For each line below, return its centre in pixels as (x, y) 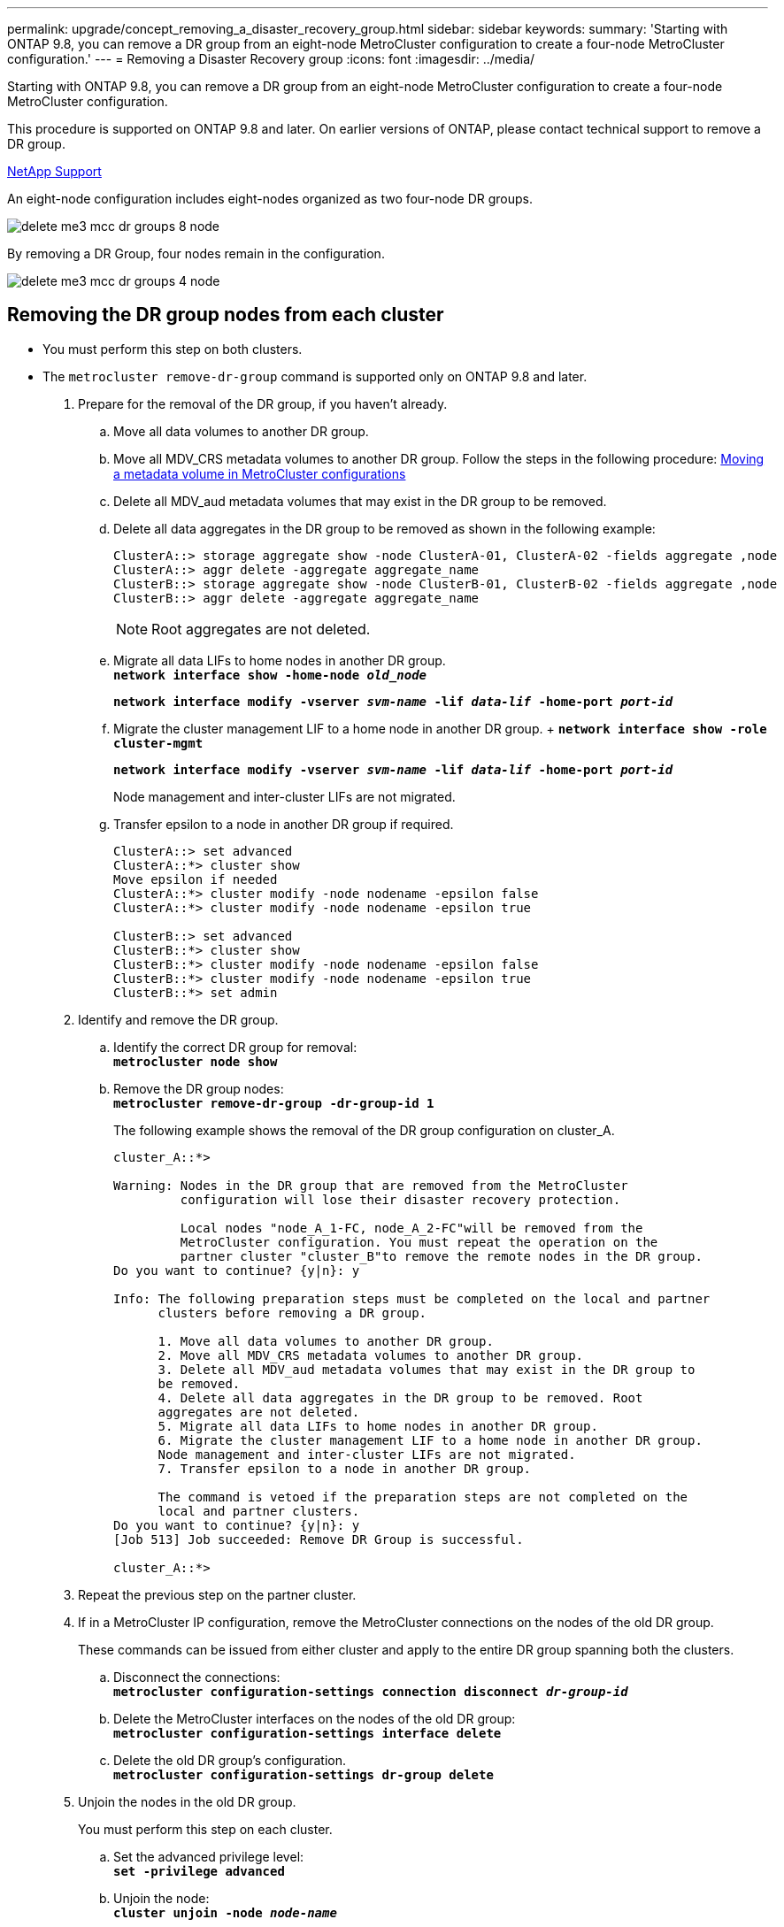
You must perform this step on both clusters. (173, 349)
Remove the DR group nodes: (199, 1088)
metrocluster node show (196, 1061)
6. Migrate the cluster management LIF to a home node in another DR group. (430, 1440)
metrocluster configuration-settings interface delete (307, 1733)
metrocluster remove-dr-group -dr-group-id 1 (274, 1103)
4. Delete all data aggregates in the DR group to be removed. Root (400, 1397)
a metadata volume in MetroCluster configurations (260, 473)
